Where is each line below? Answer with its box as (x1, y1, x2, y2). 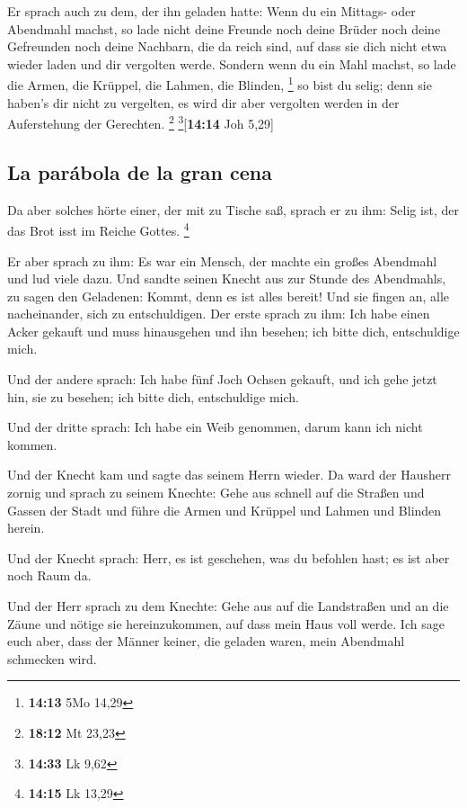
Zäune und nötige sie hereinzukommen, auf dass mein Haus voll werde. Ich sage (7, 614, 445, 633)
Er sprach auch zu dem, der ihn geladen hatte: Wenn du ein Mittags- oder (7, 2, 416, 20)
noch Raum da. (7, 566, 92, 585)
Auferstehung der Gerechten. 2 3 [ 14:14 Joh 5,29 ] (7, 112, 275, 132)
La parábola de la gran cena (7, 157, 273, 185)
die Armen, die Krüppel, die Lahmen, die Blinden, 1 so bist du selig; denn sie (7, 73, 432, 94)
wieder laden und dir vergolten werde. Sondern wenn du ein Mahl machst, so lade (7, 54, 456, 73)
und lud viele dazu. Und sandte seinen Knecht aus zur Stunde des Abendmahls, (7, 269, 446, 288)
